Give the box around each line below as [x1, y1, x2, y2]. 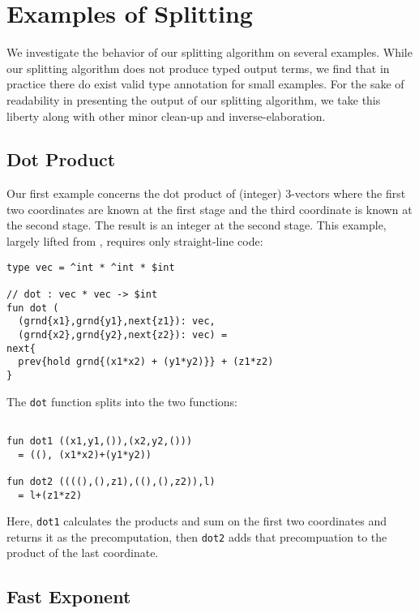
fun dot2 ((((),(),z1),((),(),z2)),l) [6, 475, 216, 487]
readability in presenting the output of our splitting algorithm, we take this [6, 91, 381, 108]
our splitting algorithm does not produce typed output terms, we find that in [6, 59, 390, 76]
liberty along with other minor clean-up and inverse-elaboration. [6, 107, 326, 124]
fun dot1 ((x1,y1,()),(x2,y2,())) [6, 435, 193, 447]
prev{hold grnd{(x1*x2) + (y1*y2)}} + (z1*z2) [18, 356, 274, 368]
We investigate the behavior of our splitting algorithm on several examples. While [6, 44, 413, 61]
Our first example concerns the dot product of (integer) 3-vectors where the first [6, 185, 406, 202]
